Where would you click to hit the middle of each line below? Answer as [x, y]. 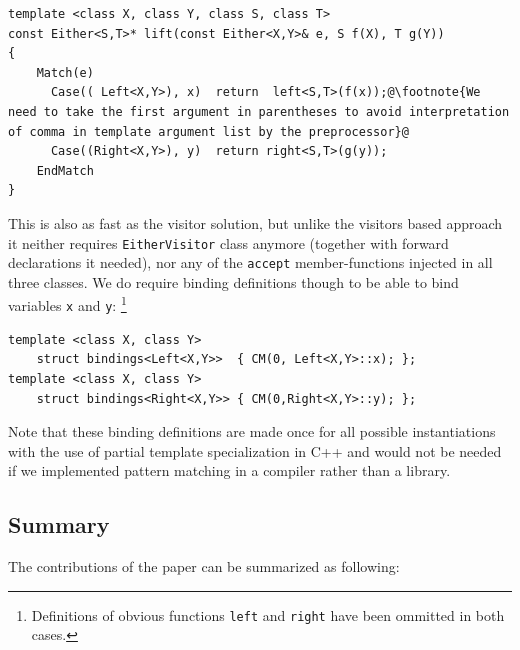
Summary [59, 524]
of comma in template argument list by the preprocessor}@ [208, 131]
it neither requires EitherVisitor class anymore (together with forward [228, 242]
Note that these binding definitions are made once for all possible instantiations [252, 431]
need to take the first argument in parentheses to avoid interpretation [259, 111]
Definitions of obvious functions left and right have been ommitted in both [268, 614]
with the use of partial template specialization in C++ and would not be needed [255, 450]
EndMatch [65, 170]
